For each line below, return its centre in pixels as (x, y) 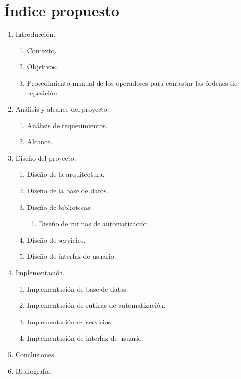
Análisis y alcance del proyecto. (62, 109)
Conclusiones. (36, 354)
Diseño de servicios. (56, 239)
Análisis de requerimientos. (67, 125)
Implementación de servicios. (70, 321)
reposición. (43, 92)
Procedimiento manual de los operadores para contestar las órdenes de (132, 83)
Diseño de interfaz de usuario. (71, 256)
